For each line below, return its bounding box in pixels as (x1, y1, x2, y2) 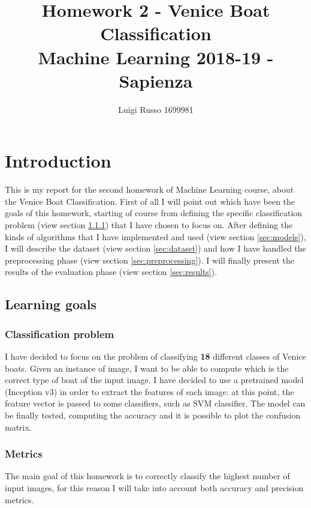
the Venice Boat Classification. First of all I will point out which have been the (5, 195, 295, 207)
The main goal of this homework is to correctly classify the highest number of (5, 470, 290, 482)
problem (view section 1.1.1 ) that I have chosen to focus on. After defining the (5, 219, 293, 231)
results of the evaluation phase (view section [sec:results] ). (5, 265, 218, 278)
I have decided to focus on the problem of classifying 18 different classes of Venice (5, 349, 306, 362)
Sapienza (119, 68, 193, 92)
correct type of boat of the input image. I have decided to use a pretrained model (5, 373, 304, 386)
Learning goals (5, 295, 97, 313)
